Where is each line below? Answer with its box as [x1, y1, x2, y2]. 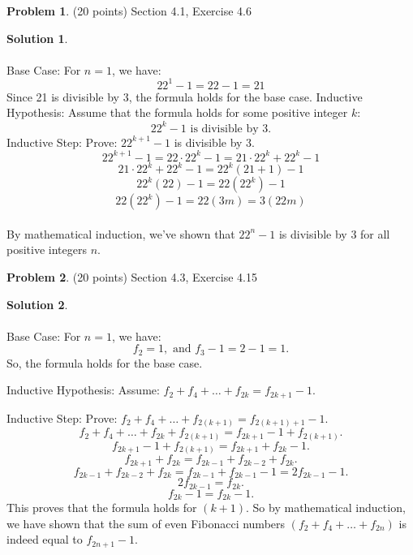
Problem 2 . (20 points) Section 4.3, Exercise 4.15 [6, 268, 257, 285]
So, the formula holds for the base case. [6, 354, 203, 371]
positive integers [6, 241, 87, 258]
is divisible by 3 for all [278, 225, 390, 242]
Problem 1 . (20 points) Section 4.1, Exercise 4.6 [6, 2, 252, 19]
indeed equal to [6, 531, 83, 548]
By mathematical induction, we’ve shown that [6, 225, 235, 242]
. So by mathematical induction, [246, 499, 406, 516]
